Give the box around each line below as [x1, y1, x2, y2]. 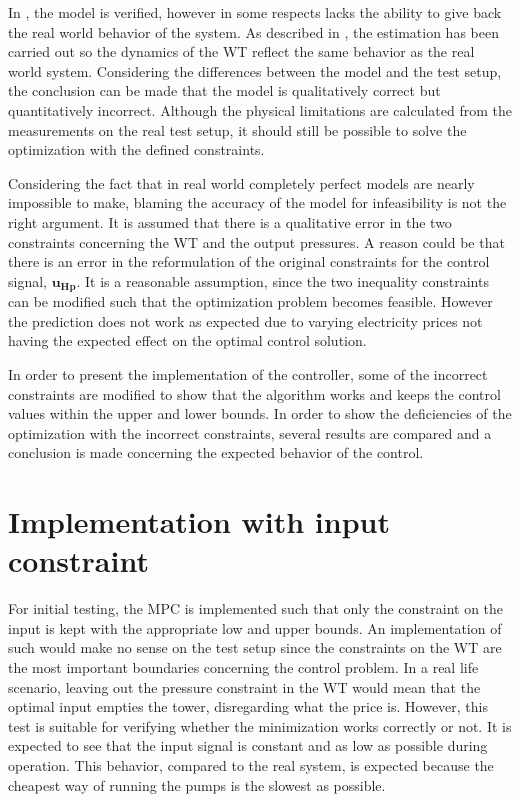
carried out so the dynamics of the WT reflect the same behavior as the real [8, 41, 475, 62]
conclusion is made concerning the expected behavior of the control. [8, 442, 424, 463]
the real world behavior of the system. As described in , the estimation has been [8, 21, 499, 42]
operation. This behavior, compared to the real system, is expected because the [8, 754, 494, 775]
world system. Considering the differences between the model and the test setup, [8, 60, 502, 81]
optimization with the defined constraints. [8, 139, 265, 160]
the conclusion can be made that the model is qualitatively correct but [8, 80, 441, 101]
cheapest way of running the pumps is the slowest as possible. [8, 774, 386, 795]
